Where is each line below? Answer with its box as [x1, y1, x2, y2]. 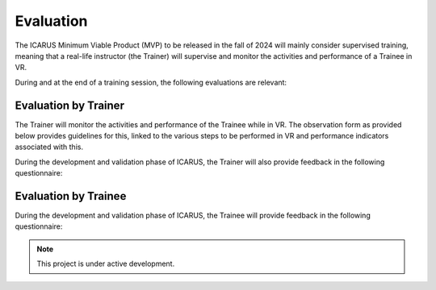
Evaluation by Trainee [15, 189, 127, 203]
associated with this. [15, 142, 84, 152]
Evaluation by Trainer [15, 98, 125, 112]
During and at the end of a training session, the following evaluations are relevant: [15, 77, 287, 87]
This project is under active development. [36, 259, 175, 269]
